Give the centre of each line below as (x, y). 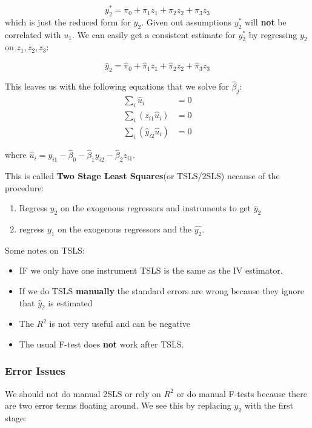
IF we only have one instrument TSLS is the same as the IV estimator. (151, 270)
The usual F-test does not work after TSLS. (101, 344)
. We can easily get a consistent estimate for (154, 34)
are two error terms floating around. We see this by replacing (118, 405)
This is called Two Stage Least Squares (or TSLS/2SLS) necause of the (142, 176)
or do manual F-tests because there (242, 393)
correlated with (33, 34)
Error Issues (35, 371)
